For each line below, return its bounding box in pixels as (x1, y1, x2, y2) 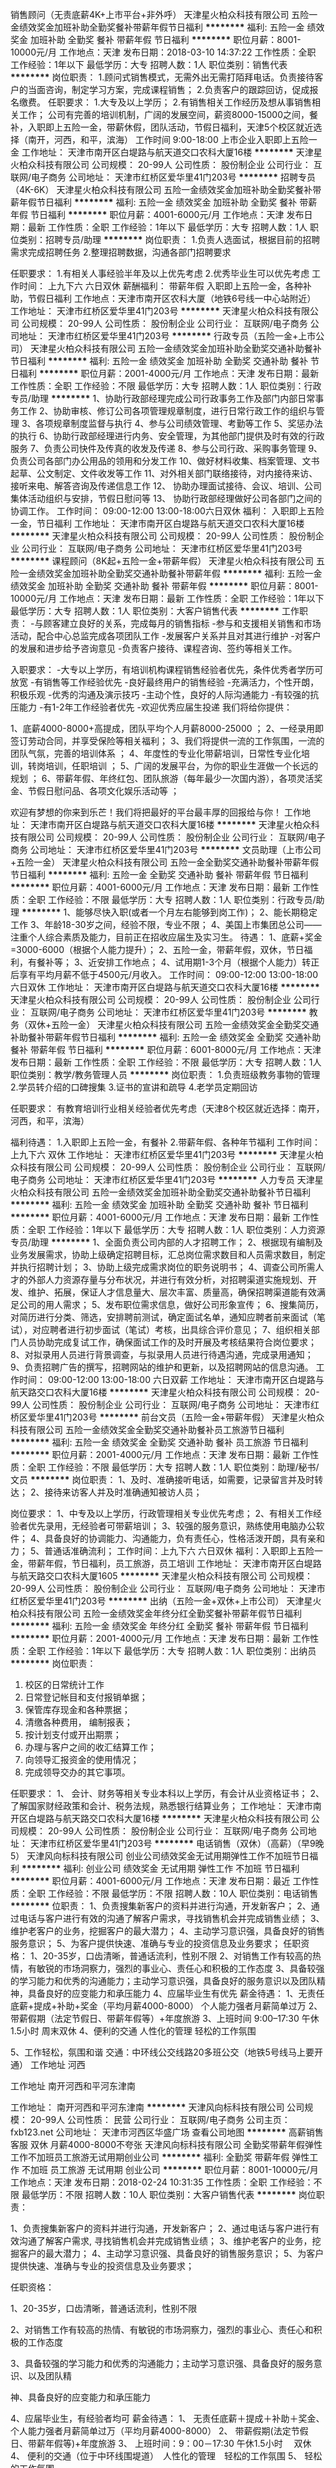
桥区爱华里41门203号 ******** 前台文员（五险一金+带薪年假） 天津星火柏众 (10, 1411, 325, 1423)
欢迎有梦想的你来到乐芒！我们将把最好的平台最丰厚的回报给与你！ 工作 (10, 806, 302, 818)
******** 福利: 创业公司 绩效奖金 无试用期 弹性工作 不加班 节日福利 (21, 1863, 300, 1874)
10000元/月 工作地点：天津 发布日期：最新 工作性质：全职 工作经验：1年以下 (10, 593, 325, 604)
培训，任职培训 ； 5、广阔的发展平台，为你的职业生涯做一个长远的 (44, 760, 319, 772)
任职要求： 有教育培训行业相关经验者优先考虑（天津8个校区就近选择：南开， (10, 1103, 325, 1114)
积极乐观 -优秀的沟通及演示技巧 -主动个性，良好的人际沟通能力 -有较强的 (10, 689, 311, 700)
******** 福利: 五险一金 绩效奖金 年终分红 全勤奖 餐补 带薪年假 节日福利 (10, 1620, 309, 1632)
